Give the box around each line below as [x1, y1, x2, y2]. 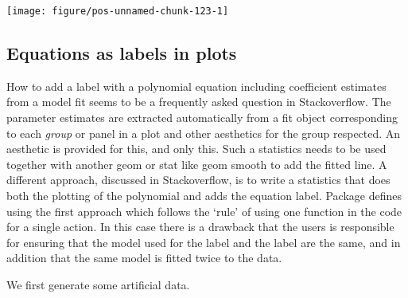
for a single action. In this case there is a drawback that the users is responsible [6, 218, 394, 235]
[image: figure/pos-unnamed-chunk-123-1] [6, 6, 229, 17]
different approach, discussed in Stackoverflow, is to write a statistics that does [6, 171, 391, 188]
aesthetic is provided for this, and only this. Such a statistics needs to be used [6, 140, 387, 157]
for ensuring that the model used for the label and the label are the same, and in [6, 233, 401, 250]
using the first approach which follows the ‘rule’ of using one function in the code [6, 202, 402, 219]
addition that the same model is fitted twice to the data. [6, 249, 282, 266]
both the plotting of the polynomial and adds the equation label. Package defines [6, 187, 402, 204]
